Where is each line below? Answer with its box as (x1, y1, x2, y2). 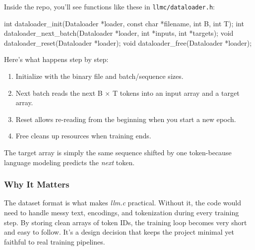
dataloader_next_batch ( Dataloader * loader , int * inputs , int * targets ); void (4, 28, 234, 38)
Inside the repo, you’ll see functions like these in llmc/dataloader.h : (4, 1, 215, 11)
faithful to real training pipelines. (4, 236, 105, 247)
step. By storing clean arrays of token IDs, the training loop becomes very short (4, 217, 247, 227)
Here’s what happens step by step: (4, 54, 109, 64)
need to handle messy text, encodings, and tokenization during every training (4, 207, 239, 217)
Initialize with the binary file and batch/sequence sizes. (15, 71, 184, 81)
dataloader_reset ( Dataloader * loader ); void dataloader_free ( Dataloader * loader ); (4, 37, 252, 48)
